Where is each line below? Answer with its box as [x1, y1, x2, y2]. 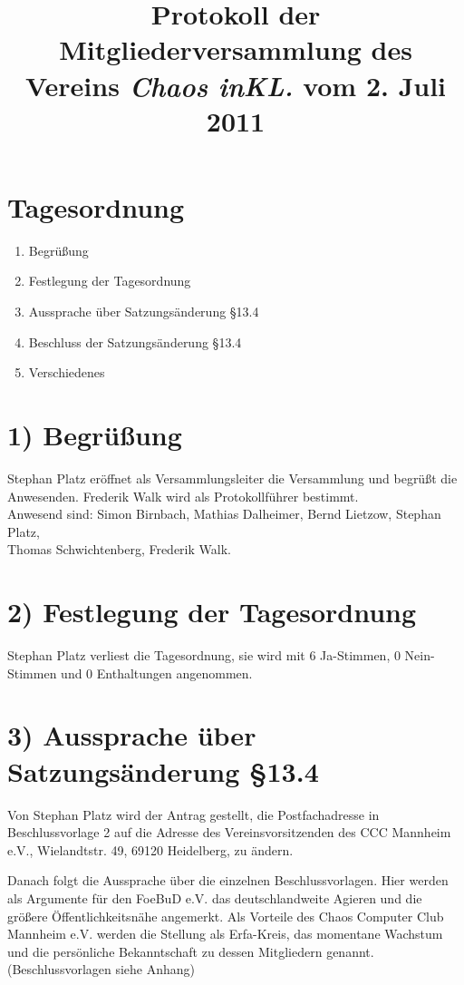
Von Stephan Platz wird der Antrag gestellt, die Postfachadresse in [7, 805, 380, 824]
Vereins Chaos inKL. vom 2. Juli [24, 66, 447, 104]
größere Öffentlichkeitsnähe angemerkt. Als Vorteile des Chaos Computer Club [7, 906, 444, 925]
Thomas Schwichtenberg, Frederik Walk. [7, 540, 231, 559]
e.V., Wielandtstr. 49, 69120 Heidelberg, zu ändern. [7, 840, 294, 859]
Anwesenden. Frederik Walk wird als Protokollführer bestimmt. [7, 486, 359, 505]
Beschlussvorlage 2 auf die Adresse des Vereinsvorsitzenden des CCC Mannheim [7, 823, 451, 842]
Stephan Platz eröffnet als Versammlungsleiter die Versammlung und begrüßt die [7, 468, 458, 487]
